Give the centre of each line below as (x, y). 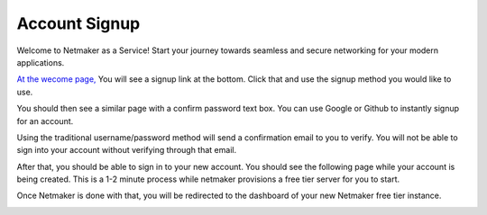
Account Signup (78, 23)
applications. (41, 62)
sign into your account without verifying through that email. (127, 150)
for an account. (45, 121)
